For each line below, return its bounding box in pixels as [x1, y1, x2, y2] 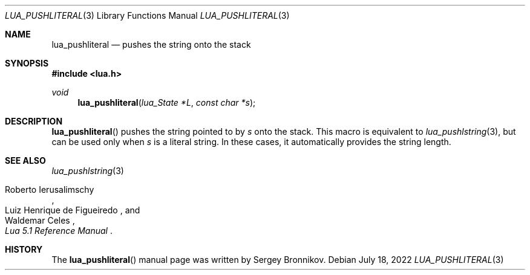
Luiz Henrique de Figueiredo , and [5, 205, 140, 215]
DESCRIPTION [5, 116, 63, 126]
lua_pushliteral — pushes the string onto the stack [51, 39, 251, 50]
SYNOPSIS [5, 58, 49, 68]
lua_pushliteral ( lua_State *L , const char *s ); [77, 97, 256, 108]
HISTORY [5, 244, 43, 254]
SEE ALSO [5, 155, 46, 166]
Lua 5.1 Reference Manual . [5, 225, 113, 236]
